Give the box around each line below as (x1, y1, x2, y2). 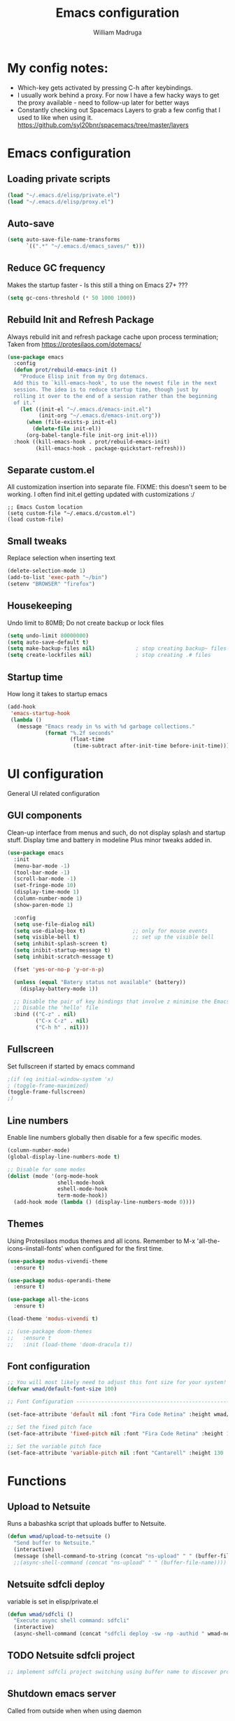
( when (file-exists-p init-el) (25, 419, 117, 426)
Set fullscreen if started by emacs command (7, 1062, 135, 1070)
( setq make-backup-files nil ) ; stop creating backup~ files (7, 645, 227, 652)
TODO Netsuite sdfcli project (7, 1649, 135, 1661)
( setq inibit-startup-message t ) (13, 947, 111, 954)
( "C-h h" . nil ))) (35, 1024, 90, 1031)
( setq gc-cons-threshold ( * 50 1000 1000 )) (7, 294, 136, 301)
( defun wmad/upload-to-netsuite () (7, 1533, 111, 1540)
